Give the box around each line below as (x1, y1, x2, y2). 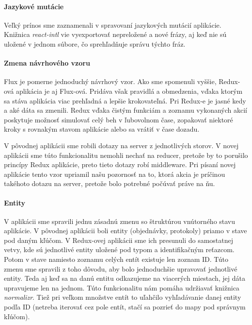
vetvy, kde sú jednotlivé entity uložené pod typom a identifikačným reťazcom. (4, 244, 235, 255)
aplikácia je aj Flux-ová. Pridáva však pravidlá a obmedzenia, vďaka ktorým (16, 86, 243, 96)
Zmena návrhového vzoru (4, 58, 90, 68)
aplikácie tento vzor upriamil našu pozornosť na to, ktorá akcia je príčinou (4, 169, 225, 179)
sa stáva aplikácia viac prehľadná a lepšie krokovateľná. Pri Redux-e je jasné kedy (4, 95, 246, 105)
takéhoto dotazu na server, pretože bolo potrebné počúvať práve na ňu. (4, 178, 215, 188)
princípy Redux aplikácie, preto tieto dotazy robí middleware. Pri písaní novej (4, 159, 236, 170)
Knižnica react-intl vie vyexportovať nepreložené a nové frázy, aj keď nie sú (4, 29, 227, 39)
